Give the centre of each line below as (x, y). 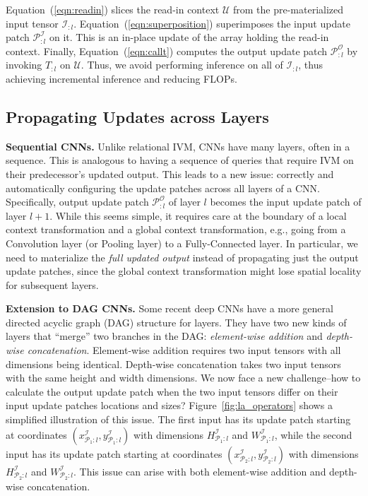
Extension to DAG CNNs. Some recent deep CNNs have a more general (170, 308)
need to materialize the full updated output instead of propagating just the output (182, 257)
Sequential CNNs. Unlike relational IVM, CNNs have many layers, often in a (178, 146)
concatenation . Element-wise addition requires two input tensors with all (184, 350)
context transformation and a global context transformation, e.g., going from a (176, 229)
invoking (24, 65)
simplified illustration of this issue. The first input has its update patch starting (178, 419)
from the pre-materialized (288, 9)
